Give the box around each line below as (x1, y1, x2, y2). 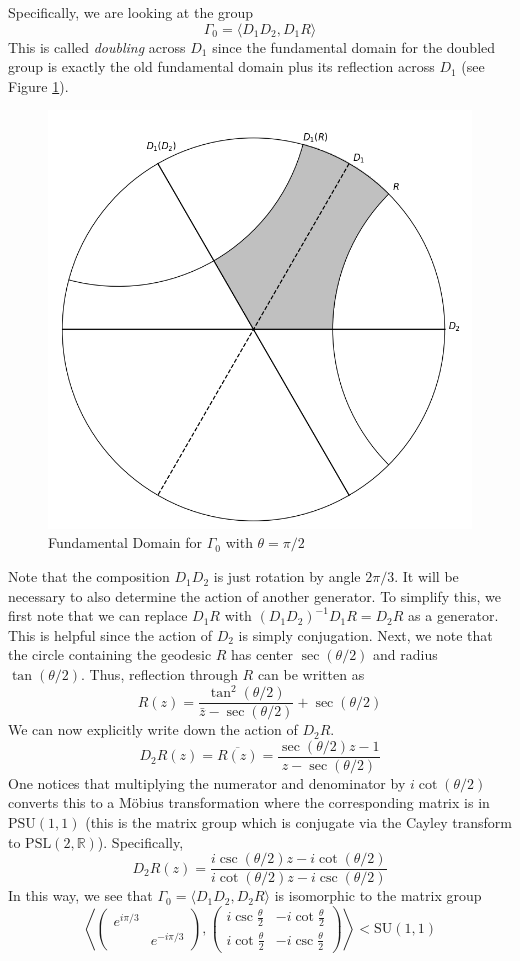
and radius (373, 644, 438, 665)
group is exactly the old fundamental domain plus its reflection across (8, 56, 435, 77)
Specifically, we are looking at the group (8, 2, 254, 22)
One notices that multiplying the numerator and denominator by (8, 772, 406, 793)
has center (231, 644, 294, 665)
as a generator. (408, 605, 499, 626)
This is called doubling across (8, 36, 186, 57)
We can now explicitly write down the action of (8, 719, 298, 740)
